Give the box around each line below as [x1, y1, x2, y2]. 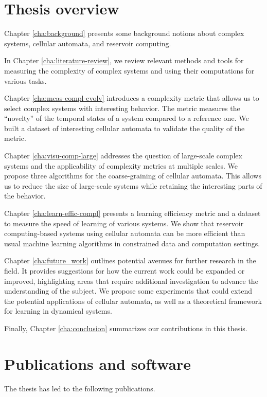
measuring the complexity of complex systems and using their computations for [4, 65, 255, 76]
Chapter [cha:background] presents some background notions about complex [4, 28, 244, 39]
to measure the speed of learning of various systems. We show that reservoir [4, 218, 244, 228]
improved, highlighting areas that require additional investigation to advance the [4, 275, 258, 286]
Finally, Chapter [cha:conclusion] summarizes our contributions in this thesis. [4, 322, 247, 333]
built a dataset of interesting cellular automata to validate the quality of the [4, 122, 245, 133]
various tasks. [4, 75, 47, 86]
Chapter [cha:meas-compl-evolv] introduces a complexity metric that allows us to [4, 93, 259, 103]
